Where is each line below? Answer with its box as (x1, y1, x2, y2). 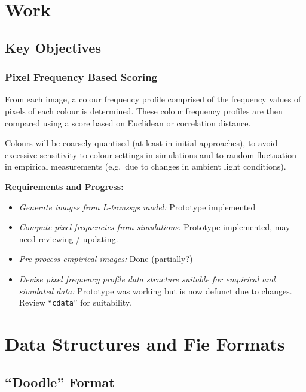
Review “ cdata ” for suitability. (19, 296, 131, 309)
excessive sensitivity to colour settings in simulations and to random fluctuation (5, 148, 296, 161)
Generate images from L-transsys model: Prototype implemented (19, 200, 256, 213)
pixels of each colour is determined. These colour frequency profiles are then (5, 104, 283, 117)
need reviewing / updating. (19, 232, 118, 245)
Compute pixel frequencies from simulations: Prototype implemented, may (19, 221, 290, 233)
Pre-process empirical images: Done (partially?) (19, 252, 193, 265)
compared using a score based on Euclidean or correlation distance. (5, 116, 251, 129)
